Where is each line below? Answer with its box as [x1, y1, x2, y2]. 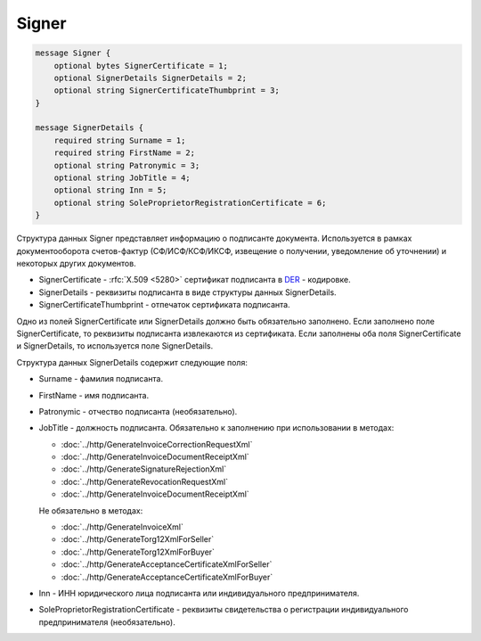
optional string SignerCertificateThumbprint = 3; [53, 86, 280, 95]
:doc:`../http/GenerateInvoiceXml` [61, 522, 184, 532]
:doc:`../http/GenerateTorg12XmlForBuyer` [61, 546, 216, 557]
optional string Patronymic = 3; [53, 160, 200, 170]
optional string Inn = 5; [53, 185, 167, 195]
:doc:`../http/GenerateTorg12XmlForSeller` [61, 534, 215, 545]
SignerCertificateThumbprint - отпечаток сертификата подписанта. [38, 300, 290, 310]
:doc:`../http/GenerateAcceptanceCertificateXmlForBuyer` [61, 571, 273, 582]
